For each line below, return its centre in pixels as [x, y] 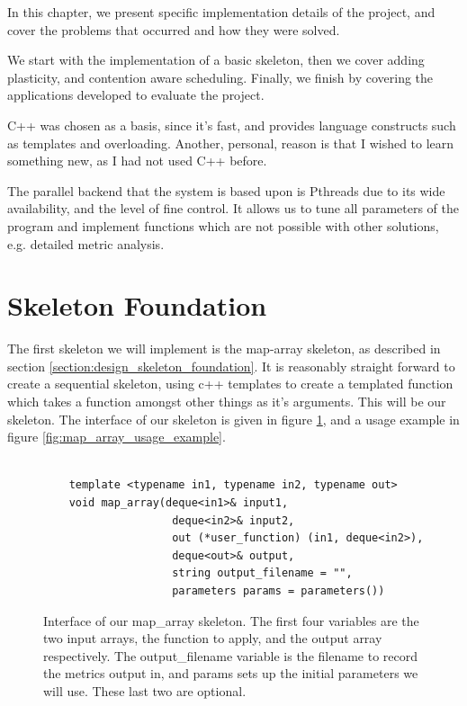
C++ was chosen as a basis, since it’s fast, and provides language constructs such [232, 125]
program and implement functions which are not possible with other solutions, [223, 225]
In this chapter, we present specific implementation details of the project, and [221, 12]
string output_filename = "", [262, 573]
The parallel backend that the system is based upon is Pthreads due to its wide [226, 190]
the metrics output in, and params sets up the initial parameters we [231, 673]
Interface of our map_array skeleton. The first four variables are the [231, 620]
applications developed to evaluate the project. [136, 95]
